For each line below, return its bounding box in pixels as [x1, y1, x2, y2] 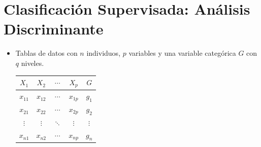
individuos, [86, 48, 121, 58]
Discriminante [4, 18, 104, 39]
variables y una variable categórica [128, 48, 236, 58]
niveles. [21, 57, 44, 68]
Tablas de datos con [15, 48, 78, 58]
